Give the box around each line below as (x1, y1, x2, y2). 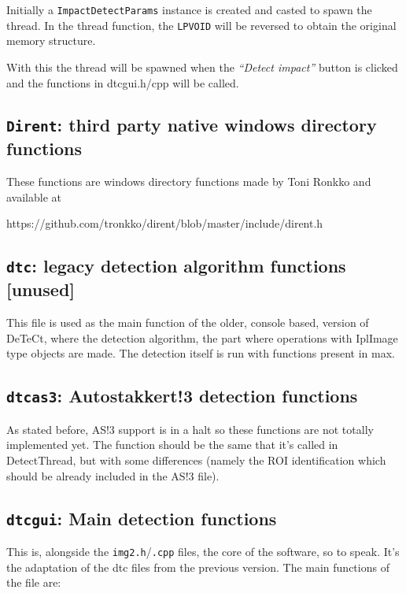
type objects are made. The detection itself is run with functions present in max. (6, 345, 395, 361)
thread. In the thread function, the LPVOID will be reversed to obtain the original (6, 17, 397, 33)
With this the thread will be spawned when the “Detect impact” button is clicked (6, 58, 398, 75)
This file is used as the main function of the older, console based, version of (6, 314, 369, 331)
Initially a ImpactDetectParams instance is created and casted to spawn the (6, 2, 372, 17)
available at (6, 188, 61, 205)
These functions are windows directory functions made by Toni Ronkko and (6, 173, 371, 190)
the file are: (6, 574, 61, 591)
